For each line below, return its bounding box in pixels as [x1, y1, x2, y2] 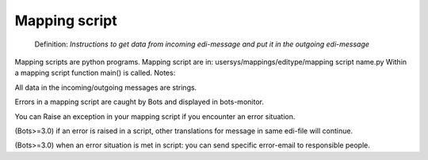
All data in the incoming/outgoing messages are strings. [14, 83, 197, 92]
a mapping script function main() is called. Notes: [14, 68, 176, 78]
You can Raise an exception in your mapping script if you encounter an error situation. [14, 111, 296, 121]
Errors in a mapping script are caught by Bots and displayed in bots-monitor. [14, 97, 265, 106]
